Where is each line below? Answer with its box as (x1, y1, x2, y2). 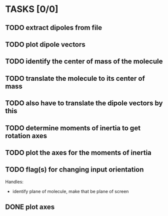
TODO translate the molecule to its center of (5, 74, 145, 83)
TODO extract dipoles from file (5, 23, 102, 32)
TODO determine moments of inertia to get (5, 124, 141, 132)
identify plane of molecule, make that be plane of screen (12, 188, 129, 194)
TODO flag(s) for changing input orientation (5, 166, 144, 174)
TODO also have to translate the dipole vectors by (5, 99, 163, 108)
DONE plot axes (5, 203, 55, 212)
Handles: (5, 179, 24, 185)
